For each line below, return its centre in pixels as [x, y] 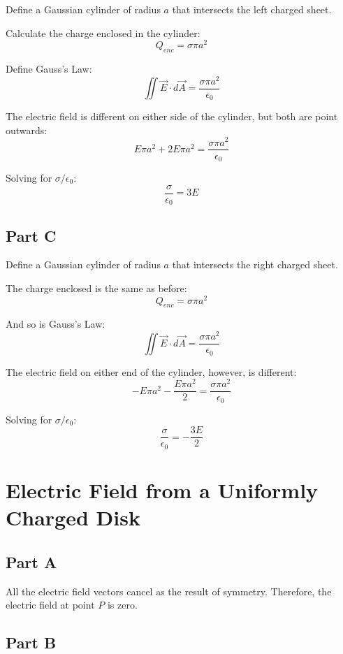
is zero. [122, 605]
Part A [31, 561]
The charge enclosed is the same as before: [96, 288]
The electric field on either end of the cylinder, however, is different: [151, 371]
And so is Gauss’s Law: [56, 324]
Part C [31, 235]
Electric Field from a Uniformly [162, 490]
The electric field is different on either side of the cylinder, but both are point [172, 116]
